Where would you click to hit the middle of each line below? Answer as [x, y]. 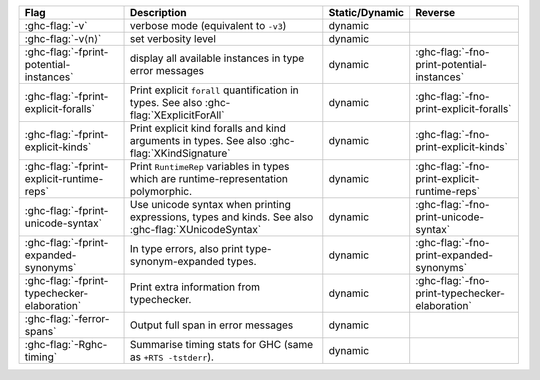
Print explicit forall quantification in [214, 90]
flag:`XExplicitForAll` [177, 115]
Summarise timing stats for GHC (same [221, 344]
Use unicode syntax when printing [210, 204]
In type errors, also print [186, 248]
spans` [40, 331]
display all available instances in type [217, 58]
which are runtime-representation [209, 178]
